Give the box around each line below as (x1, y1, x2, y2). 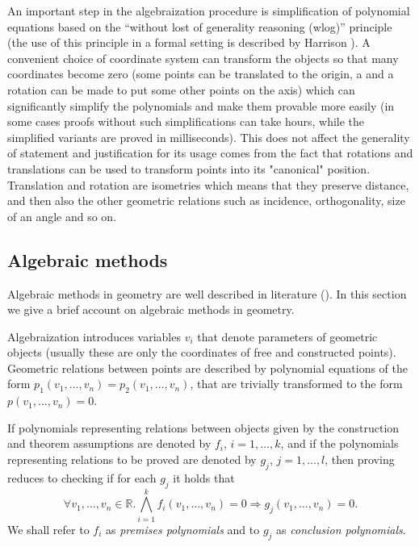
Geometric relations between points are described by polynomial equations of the (7, 359, 409, 376)
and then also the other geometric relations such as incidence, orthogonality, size (7, 192, 405, 209)
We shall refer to (7, 520, 90, 537)
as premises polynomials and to (106, 520, 260, 537)
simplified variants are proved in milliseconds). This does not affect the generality (7, 128, 410, 145)
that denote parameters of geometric (197, 328, 378, 344)
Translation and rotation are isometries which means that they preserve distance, (7, 176, 409, 193)
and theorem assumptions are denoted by (7, 435, 212, 452)
